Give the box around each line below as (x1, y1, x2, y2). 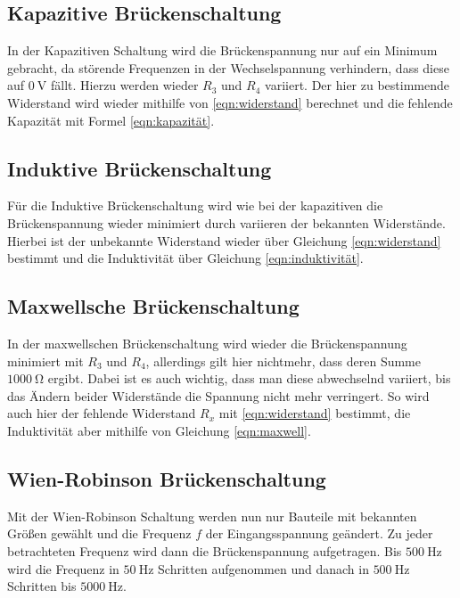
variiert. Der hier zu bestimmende (265, 76, 449, 94)
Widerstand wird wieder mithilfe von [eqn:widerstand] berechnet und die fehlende (7, 93, 453, 111)
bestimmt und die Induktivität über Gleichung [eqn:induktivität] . (7, 249, 364, 267)
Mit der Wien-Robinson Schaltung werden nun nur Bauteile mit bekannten (7, 506, 417, 525)
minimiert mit (7, 351, 84, 370)
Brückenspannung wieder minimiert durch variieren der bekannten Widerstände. (7, 213, 446, 232)
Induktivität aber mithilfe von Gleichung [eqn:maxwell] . (7, 421, 311, 439)
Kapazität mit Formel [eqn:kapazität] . (7, 111, 215, 129)
